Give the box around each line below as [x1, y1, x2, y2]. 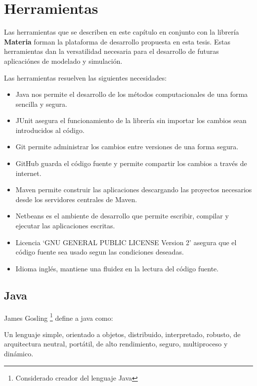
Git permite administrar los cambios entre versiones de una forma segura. [15, 141, 239, 152]
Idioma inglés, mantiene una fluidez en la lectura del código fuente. [15, 263, 219, 273]
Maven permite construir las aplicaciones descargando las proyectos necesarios [15, 184, 252, 195]
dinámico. [4, 348, 34, 359]
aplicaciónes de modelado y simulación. [4, 55, 123, 66]
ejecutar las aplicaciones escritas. [15, 220, 115, 231]
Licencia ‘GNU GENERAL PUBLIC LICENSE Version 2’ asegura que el [15, 237, 237, 247]
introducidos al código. [15, 125, 85, 135]
